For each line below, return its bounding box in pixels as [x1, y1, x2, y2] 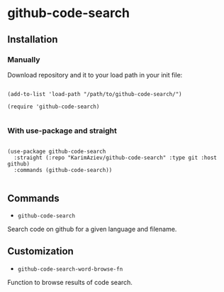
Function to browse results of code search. [7, 278, 133, 286]
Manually [7, 55, 40, 65]
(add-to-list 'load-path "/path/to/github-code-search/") [7, 90, 182, 97]
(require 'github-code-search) [7, 103, 100, 110]
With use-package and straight [7, 126, 117, 136]
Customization [7, 245, 74, 257]
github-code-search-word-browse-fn [17, 265, 123, 273]
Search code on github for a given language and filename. [7, 225, 177, 233]
